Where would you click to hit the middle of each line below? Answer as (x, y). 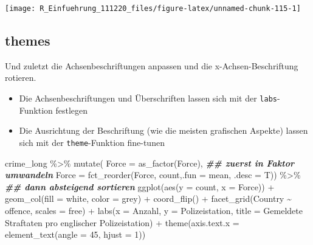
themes (28, 40)
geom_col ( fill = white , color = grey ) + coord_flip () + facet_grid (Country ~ (148, 198)
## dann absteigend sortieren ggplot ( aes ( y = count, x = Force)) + (140, 186)
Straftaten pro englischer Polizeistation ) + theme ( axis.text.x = (122, 222)
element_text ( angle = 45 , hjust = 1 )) (75, 234)
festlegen (72, 110)
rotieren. (21, 78)
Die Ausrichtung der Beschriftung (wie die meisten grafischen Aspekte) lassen (163, 130)
